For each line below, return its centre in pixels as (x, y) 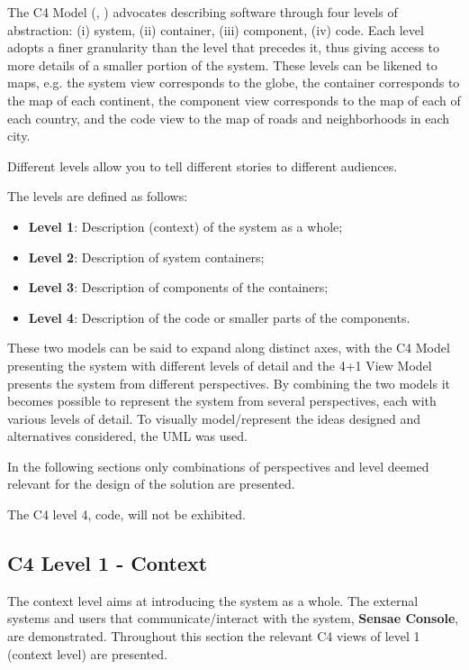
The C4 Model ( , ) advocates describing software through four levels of (203, 12)
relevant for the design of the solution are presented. (151, 484)
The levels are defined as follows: (98, 196)
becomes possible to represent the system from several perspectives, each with (222, 401)
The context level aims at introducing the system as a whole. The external (213, 600)
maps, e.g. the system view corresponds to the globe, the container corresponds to (234, 83)
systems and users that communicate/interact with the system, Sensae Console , (233, 618)
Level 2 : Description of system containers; (146, 257)
